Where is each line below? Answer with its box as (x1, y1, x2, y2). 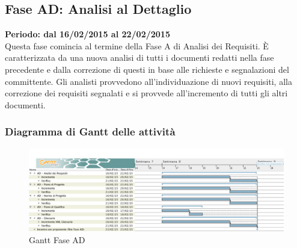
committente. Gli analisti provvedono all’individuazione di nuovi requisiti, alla (5, 75, 292, 87)
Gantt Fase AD (29, 233, 85, 246)
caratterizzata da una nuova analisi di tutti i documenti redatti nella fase (5, 51, 274, 64)
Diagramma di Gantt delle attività (5, 124, 176, 139)
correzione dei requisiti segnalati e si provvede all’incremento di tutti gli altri (5, 87, 288, 99)
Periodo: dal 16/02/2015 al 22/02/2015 (5, 28, 170, 40)
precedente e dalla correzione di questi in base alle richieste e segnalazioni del (5, 63, 289, 75)
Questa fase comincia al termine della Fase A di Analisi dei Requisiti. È (5, 39, 269, 52)
